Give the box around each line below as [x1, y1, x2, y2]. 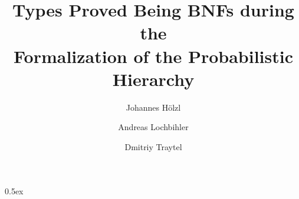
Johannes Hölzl [126, 101, 181, 113]
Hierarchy [112, 67, 195, 91]
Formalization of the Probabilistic [13, 44, 294, 68]
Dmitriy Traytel [124, 140, 182, 152]
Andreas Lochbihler [118, 121, 189, 133]
